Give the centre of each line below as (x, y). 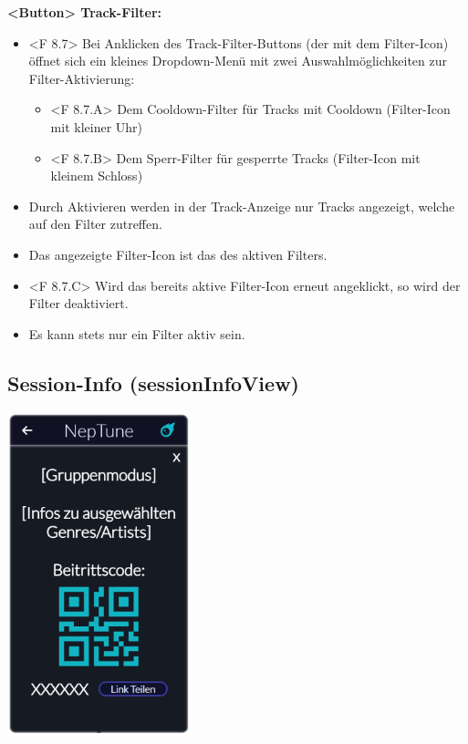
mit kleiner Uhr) (97, 126)
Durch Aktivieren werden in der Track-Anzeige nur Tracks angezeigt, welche (242, 206)
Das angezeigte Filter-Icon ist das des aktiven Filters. (178, 254)
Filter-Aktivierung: (82, 78)
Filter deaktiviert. (78, 303)
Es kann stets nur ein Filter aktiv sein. (137, 333)
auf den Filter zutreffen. (95, 224)
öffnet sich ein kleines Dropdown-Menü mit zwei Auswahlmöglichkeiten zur (238, 61)
